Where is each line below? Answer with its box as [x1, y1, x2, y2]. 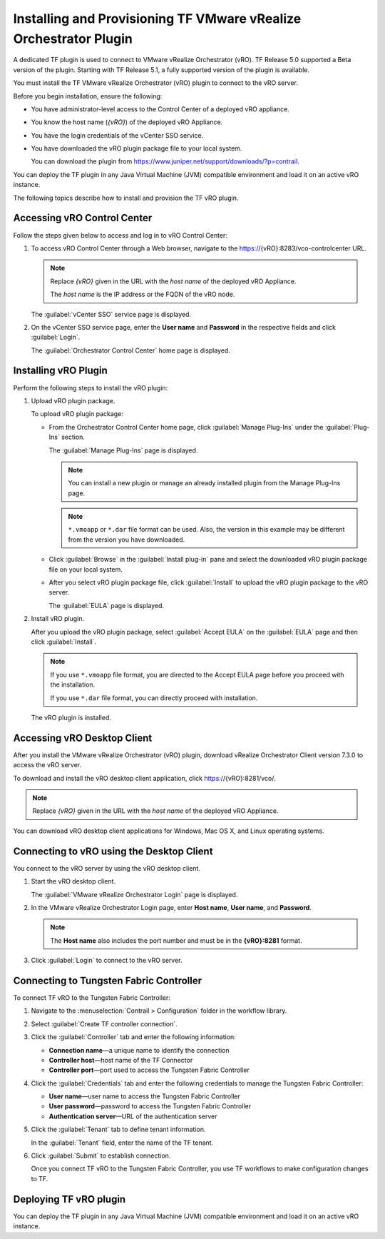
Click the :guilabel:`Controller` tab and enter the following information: [31, 1033, 237, 1041]
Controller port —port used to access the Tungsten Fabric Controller [48, 1066, 250, 1074]
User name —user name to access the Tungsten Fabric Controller [48, 1092, 240, 1101]
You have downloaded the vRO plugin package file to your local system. [31, 144, 242, 153]
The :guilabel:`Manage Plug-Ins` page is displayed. [48, 446, 198, 455]
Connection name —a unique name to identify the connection [48, 1046, 230, 1054]
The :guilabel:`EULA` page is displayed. [48, 601, 164, 610]
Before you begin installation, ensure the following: [13, 91, 163, 100]
